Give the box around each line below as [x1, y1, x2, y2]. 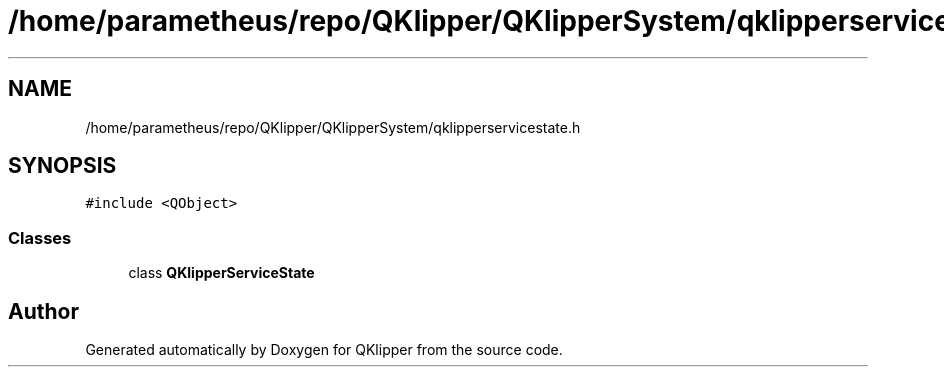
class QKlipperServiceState [128, 264, 315, 282]
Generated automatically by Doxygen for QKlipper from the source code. [85, 341, 563, 359]
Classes [8, 227, 72, 248]
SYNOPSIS [8, 153, 117, 179]
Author [8, 298, 79, 324]
